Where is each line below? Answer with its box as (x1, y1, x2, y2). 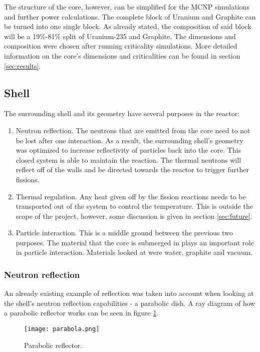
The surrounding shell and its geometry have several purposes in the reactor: (4, 108, 240, 119)
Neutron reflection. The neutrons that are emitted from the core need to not (16, 125, 250, 135)
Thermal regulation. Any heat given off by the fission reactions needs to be (16, 191, 246, 201)
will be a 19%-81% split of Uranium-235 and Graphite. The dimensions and (4, 31, 236, 41)
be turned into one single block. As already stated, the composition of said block (4, 21, 251, 32)
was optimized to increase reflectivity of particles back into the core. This (16, 145, 241, 155)
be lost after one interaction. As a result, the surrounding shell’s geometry (16, 135, 243, 145)
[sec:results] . (4, 60, 41, 71)
